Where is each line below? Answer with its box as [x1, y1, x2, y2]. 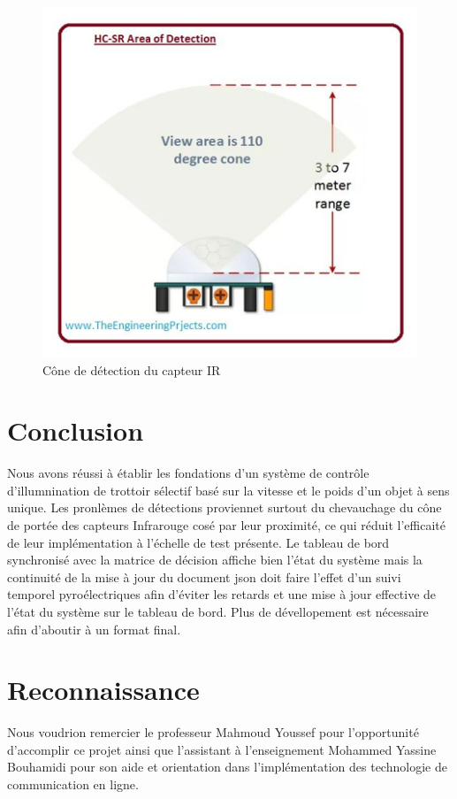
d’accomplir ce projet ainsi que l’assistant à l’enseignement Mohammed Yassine [7, 740, 437, 758]
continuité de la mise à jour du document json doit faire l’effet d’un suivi [7, 567, 401, 586]
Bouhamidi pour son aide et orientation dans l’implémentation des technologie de [7, 757, 447, 776]
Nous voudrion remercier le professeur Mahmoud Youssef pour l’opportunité [7, 723, 419, 741]
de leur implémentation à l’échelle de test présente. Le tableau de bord [7, 533, 390, 551]
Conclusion [7, 412, 144, 449]
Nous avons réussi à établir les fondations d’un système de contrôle [7, 464, 369, 482]
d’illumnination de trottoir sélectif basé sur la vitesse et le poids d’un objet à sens [7, 480, 450, 499]
